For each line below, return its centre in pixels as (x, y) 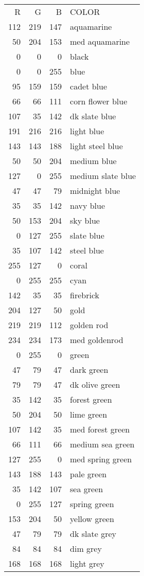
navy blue (88, 205)
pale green (88, 474)
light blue (87, 131)
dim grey (86, 548)
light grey (87, 563)
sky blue (85, 220)
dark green (89, 370)
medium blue (93, 161)
